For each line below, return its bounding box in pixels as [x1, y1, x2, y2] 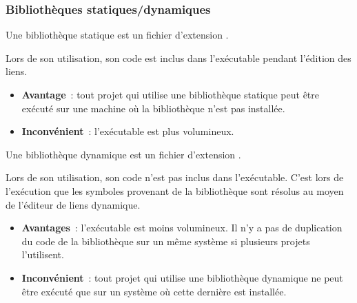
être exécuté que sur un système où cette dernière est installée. [21, 284, 287, 298]
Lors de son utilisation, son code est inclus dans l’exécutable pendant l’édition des [6, 50, 351, 65]
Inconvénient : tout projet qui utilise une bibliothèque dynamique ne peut [21, 270, 343, 284]
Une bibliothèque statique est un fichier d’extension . [6, 28, 229, 42]
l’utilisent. [21, 247, 64, 262]
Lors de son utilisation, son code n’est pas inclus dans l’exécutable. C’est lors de [6, 170, 344, 185]
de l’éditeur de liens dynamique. [6, 197, 141, 211]
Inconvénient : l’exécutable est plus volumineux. [21, 124, 234, 138]
